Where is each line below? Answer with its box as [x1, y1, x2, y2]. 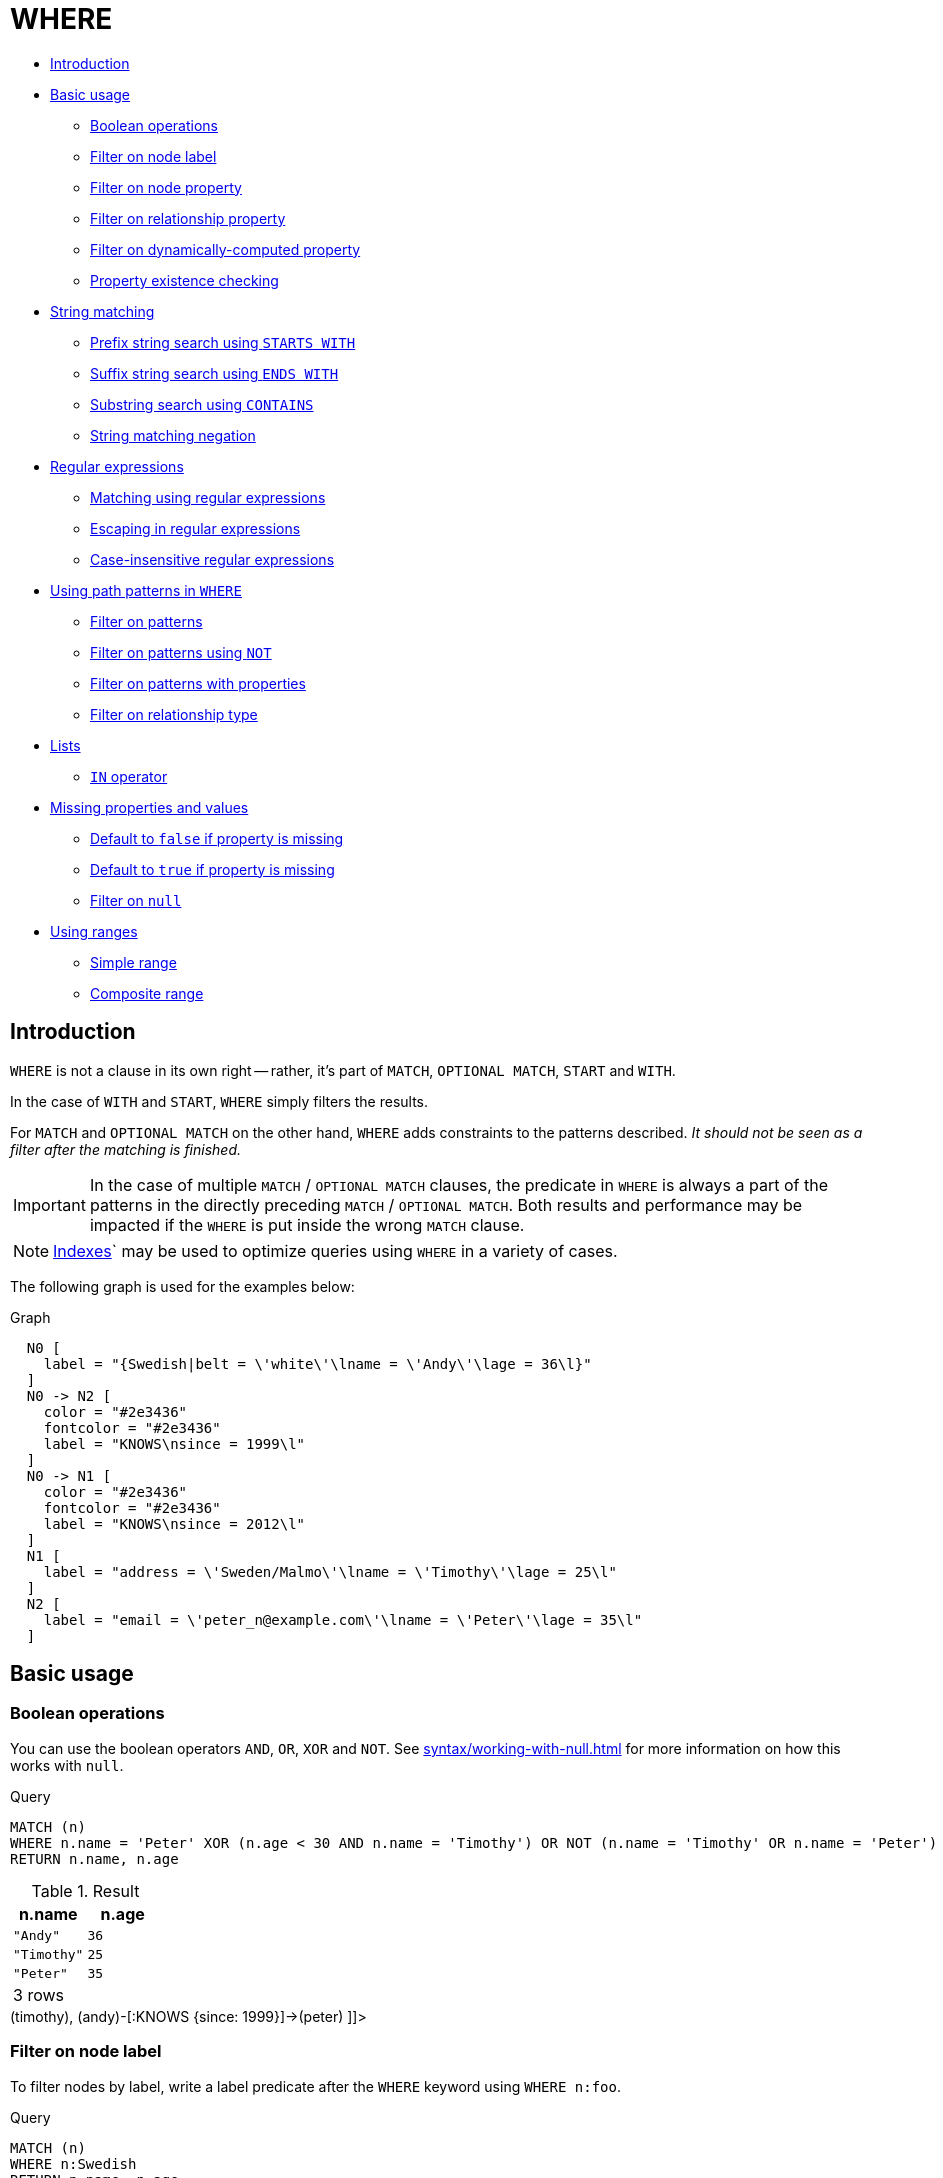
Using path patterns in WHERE [50, 581, 242, 599]
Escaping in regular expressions [90, 519, 301, 537]
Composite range [90, 984, 204, 1002]
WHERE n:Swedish [10, 2155, 137, 2172]
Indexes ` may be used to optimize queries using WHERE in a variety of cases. [53, 1240, 618, 1261]
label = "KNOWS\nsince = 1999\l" [43, 1435, 306, 1452]
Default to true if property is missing [90, 860, 335, 878]
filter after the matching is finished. [10, 1140, 242, 1158]
